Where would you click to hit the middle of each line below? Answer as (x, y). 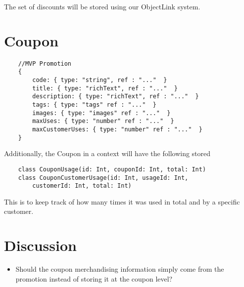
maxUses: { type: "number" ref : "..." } (103, 121)
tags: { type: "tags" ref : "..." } (94, 105)
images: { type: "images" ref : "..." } (101, 113)
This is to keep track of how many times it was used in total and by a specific (122, 201)
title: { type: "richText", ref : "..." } (105, 88)
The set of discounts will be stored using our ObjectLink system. (102, 6)
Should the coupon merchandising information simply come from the (120, 269)
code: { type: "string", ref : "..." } (100, 80)
